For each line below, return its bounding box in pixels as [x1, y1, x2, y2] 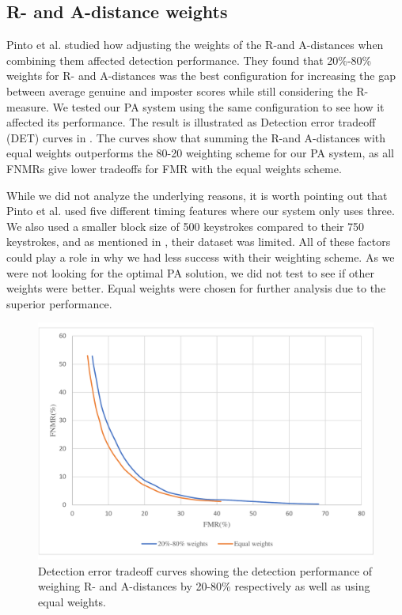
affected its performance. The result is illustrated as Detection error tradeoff [6, 114, 376, 130]
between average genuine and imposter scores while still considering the [6, 82, 353, 99]
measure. [6, 98, 49, 115]
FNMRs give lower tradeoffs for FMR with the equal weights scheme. [6, 160, 342, 176]
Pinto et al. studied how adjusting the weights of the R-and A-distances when [6, 36, 384, 53]
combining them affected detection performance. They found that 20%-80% [6, 51, 372, 68]
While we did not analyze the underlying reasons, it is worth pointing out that [6, 187, 388, 203]
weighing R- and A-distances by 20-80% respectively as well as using [38, 578, 370, 594]
